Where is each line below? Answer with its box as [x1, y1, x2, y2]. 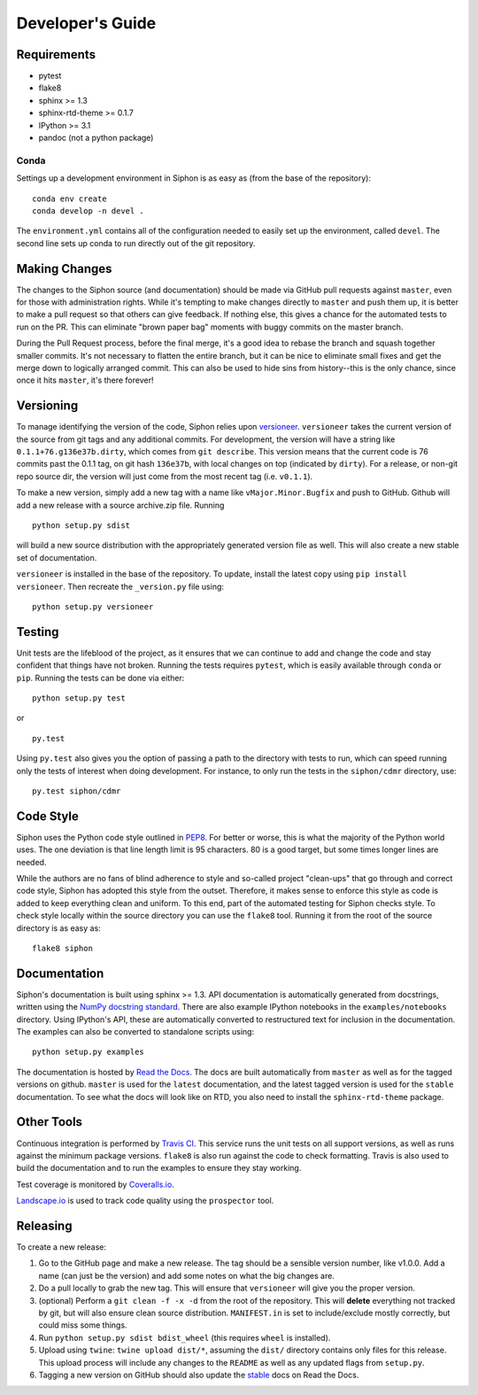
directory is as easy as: [16, 922, 101, 934]
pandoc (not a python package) [38, 133, 154, 143]
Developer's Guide [16, 13, 157, 33]
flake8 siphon [32, 943, 93, 954]
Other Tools [16, 1114, 83, 1129]
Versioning [16, 399, 79, 414]
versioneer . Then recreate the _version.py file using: [16, 581, 225, 592]
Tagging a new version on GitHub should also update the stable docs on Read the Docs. [38, 1369, 359, 1380]
